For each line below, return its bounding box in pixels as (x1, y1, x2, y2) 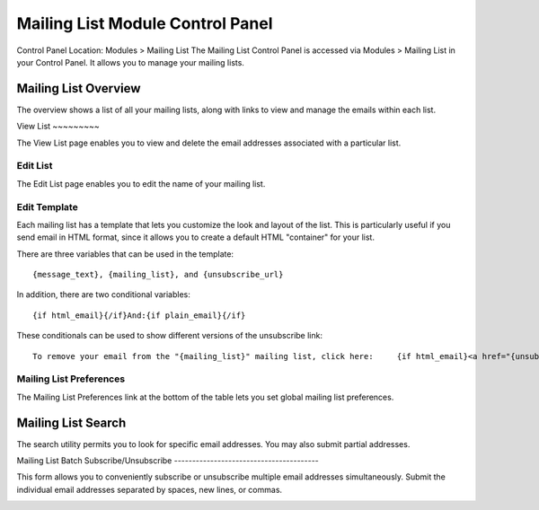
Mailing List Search (16, 415, 127, 430)
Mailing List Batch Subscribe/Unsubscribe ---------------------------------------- (16, 455, 319, 466)
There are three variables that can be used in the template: (16, 248, 234, 259)
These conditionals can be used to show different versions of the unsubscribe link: (16, 330, 323, 341)
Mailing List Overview (16, 81, 141, 96)
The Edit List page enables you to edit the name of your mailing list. (16, 178, 266, 189)
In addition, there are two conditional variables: (16, 289, 190, 300)
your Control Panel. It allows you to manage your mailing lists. (16, 57, 244, 67)
